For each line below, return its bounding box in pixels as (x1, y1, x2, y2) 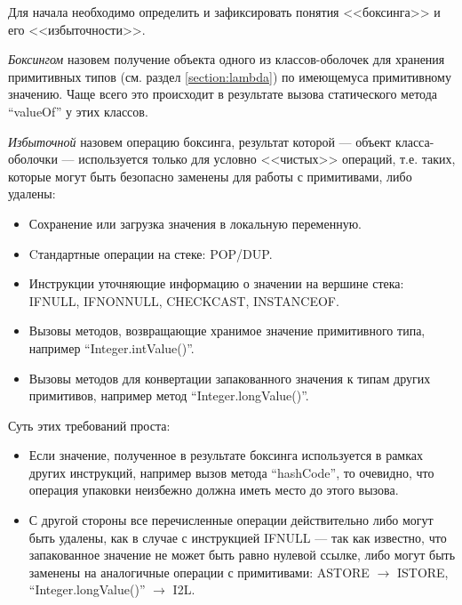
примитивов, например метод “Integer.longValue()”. (28, 386, 309, 405)
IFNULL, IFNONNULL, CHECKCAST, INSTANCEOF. (28, 291, 339, 310)
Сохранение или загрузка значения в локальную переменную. (28, 214, 362, 232)
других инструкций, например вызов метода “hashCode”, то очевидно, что (28, 463, 434, 481)
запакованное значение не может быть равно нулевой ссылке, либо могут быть (28, 545, 456, 564)
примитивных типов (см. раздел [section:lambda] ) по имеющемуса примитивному (8, 67, 451, 85)
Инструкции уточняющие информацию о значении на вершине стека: (28, 274, 404, 293)
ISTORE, (396, 562, 449, 581)
